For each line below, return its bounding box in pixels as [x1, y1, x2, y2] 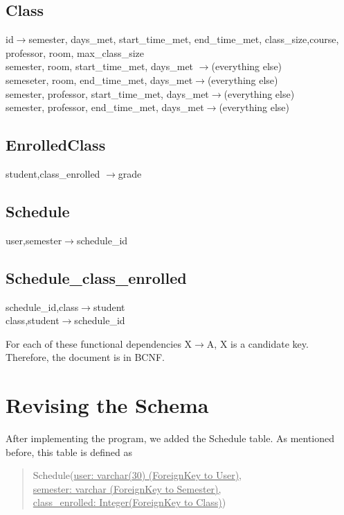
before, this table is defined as [6, 444, 133, 459]
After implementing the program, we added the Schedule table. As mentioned [6, 431, 335, 446]
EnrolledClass [6, 134, 106, 155]
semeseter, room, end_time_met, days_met [6, 72, 193, 87]
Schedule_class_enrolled [6, 267, 187, 288]
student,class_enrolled [6, 166, 100, 180]
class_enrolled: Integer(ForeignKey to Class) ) [33, 495, 226, 509]
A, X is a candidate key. [206, 336, 309, 351]
